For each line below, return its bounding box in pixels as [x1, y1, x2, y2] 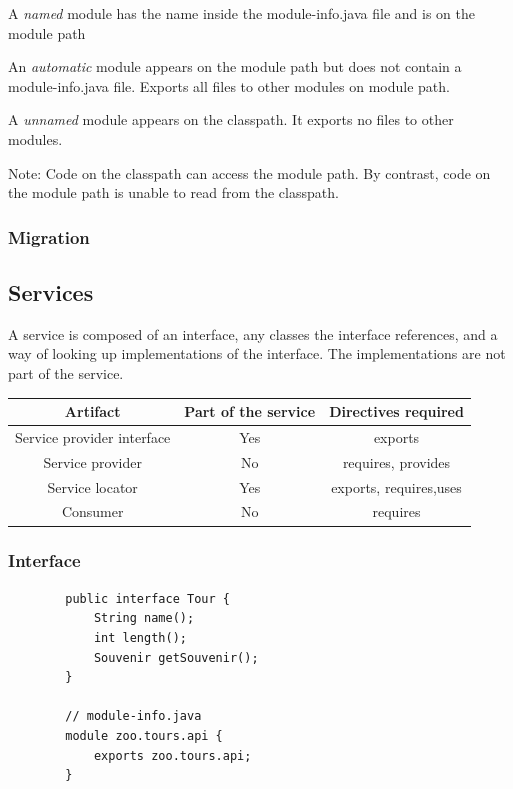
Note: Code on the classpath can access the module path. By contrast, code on [8, 162, 491, 183]
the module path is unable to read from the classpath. [8, 182, 339, 203]
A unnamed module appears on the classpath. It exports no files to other [8, 109, 454, 130]
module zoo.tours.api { [65, 728, 223, 743]
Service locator [47, 476, 138, 497]
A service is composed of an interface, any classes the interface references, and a [8, 323, 498, 344]
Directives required [329, 401, 464, 422]
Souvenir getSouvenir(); [93, 650, 259, 665]
